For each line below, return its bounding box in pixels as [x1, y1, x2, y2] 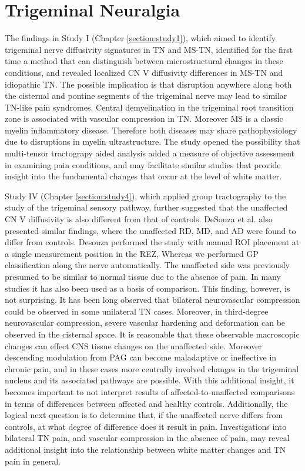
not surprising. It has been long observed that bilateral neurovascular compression [5, 293, 300, 306]
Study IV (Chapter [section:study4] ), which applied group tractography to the [5, 189, 286, 202]
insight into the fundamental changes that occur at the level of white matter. [5, 170, 282, 182]
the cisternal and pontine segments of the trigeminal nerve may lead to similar [5, 89, 287, 102]
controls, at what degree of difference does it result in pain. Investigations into [5, 420, 287, 432]
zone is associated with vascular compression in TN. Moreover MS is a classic [5, 112, 283, 125]
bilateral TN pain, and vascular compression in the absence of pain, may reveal [5, 432, 290, 444]
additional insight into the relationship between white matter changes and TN [5, 443, 286, 455]
